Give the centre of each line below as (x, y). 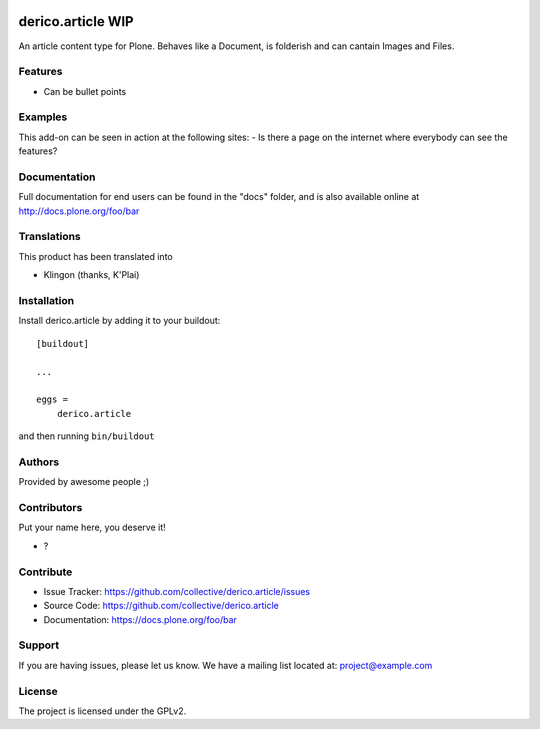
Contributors (50, 508)
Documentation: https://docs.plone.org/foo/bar (140, 619)
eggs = (52, 399)
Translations (50, 237)
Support (39, 645)
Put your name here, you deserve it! (92, 527)
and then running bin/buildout (86, 436)
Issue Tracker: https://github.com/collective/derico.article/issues (177, 591)
